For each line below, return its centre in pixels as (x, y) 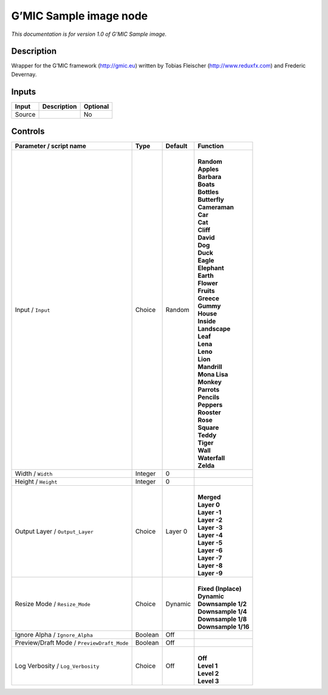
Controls (28, 132)
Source (25, 114)
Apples (208, 169)
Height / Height (36, 482)
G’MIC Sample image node (80, 16)
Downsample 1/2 (222, 604)
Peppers (210, 405)
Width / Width (34, 474)
